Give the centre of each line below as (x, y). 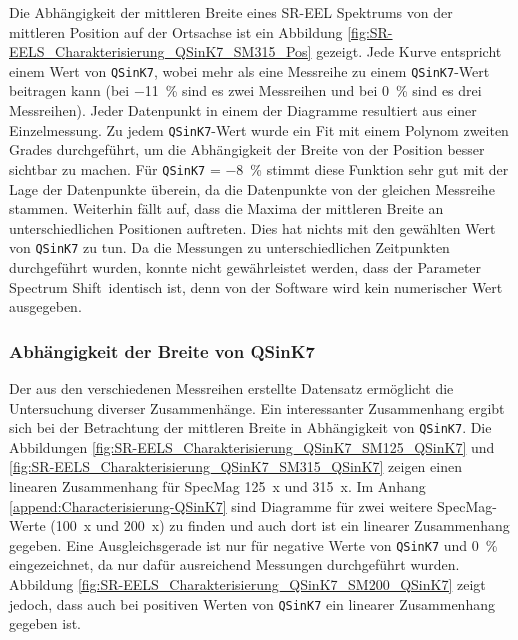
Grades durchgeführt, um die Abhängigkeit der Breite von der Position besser (247, 149)
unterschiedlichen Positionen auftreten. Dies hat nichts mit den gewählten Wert (252, 227)
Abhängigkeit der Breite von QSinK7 (162, 350)
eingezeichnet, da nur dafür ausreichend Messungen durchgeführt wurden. (234, 564)
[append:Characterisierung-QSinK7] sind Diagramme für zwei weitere (221, 505)
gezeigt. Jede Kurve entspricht (409, 51)
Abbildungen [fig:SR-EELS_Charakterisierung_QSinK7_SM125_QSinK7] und (252, 446)
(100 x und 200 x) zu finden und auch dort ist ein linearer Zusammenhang (280, 525)
